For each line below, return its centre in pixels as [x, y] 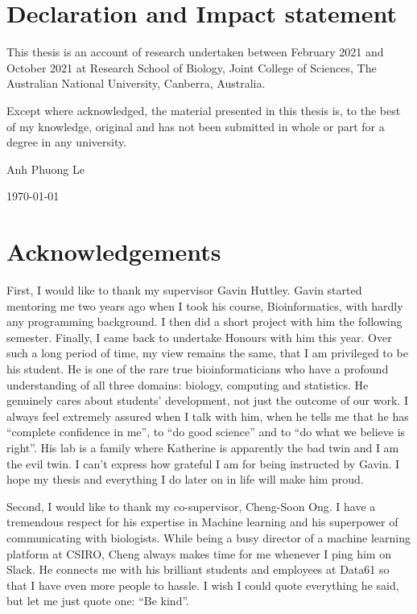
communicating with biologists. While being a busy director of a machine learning [209, 537]
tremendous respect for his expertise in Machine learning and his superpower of [202, 522]
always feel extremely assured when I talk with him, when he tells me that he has [208, 416]
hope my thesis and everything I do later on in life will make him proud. [185, 479]
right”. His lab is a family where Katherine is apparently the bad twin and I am [203, 447]
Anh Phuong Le [45, 169]
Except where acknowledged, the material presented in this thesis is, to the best [204, 110]
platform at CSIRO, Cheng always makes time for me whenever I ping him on [199, 553]
